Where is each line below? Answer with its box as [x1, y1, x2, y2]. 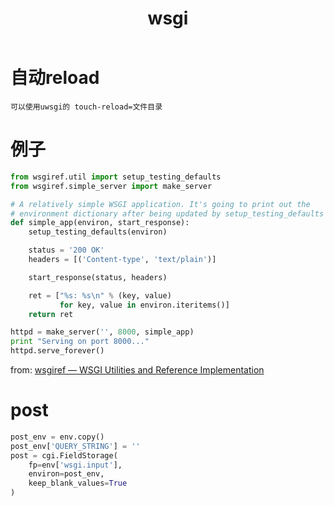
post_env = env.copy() [10, 432, 105, 442]
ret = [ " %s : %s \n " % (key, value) [28, 290, 172, 301]
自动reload [10, 67, 100, 89]
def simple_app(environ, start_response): [10, 218, 190, 228]
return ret [28, 309, 74, 319]
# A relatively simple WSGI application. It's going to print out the [10, 199, 311, 209]
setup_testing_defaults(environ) [28, 227, 168, 237]
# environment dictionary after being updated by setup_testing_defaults [10, 208, 325, 219]
